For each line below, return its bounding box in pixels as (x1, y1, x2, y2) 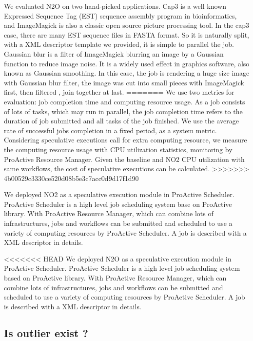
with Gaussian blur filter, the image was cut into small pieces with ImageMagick (4, 77, 244, 87)
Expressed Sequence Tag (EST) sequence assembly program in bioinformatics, (4, 10, 237, 20)
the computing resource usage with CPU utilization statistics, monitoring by (4, 144, 233, 154)
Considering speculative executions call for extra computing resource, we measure (4, 135, 247, 145)
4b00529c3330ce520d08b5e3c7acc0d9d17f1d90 (4, 173, 139, 183)
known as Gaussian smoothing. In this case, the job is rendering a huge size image (4, 68, 250, 78)
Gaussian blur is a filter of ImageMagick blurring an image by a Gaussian (4, 48, 224, 59)
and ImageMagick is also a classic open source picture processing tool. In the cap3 (4, 20, 250, 30)
